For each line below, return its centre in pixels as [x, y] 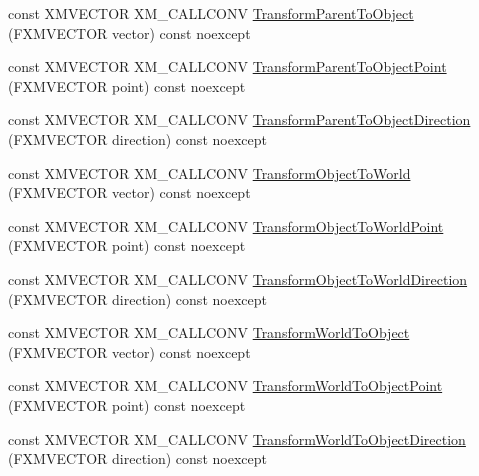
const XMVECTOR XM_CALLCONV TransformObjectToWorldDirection [238, 278]
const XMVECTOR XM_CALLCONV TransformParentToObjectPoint [227, 66]
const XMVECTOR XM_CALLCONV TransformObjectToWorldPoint [226, 225]
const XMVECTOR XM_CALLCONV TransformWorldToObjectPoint [225, 385]
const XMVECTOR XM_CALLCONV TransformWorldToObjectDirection [237, 438]
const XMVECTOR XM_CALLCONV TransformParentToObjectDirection [239, 119]
